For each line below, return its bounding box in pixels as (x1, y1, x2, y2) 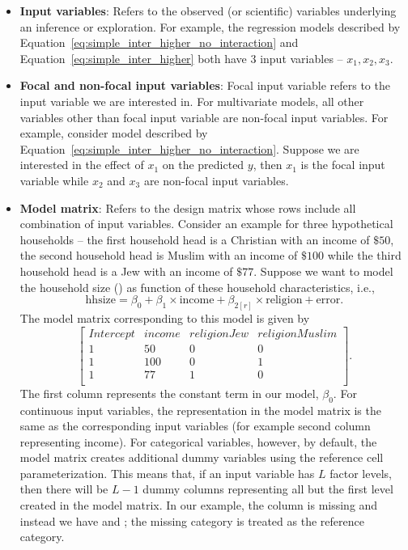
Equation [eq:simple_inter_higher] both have (19, 49, 247, 66)
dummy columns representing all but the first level (142, 480, 393, 497)
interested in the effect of (19, 156, 144, 173)
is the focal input (300, 156, 385, 173)
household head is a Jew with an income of (19, 262, 233, 279)
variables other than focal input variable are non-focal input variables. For (19, 108, 389, 125)
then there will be (19, 480, 108, 497)
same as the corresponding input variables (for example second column (19, 417, 371, 434)
